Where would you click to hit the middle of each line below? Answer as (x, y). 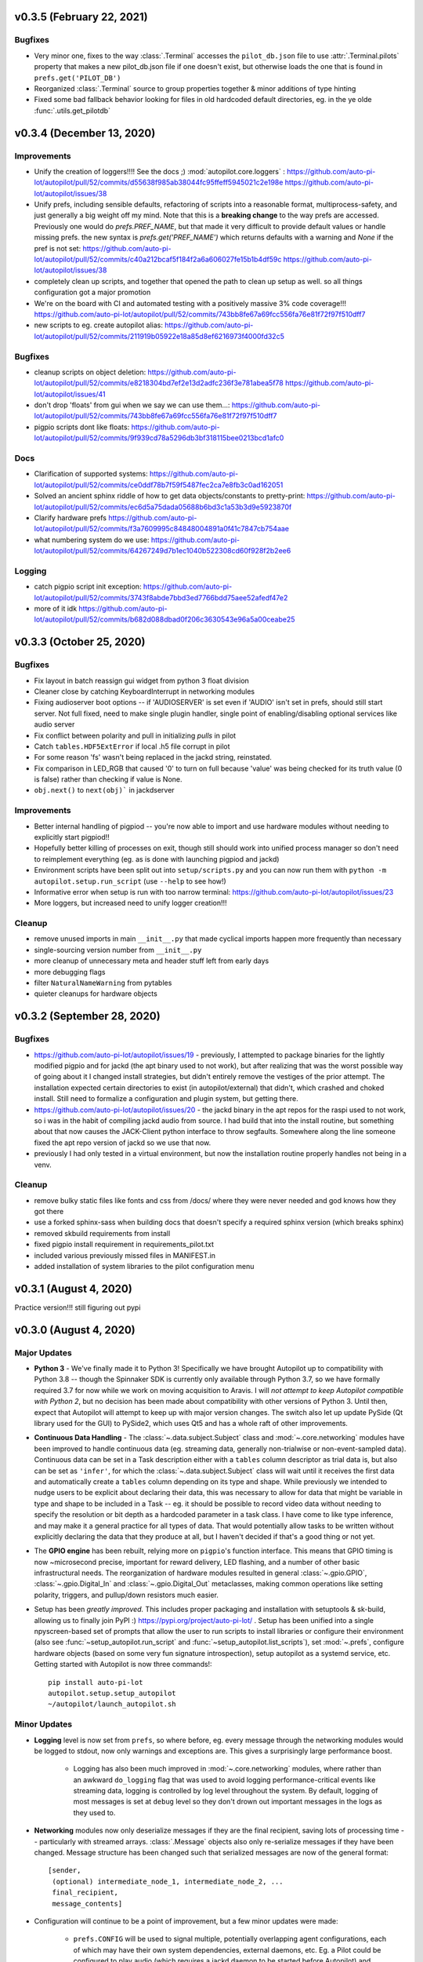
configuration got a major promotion (92, 292)
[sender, (65, 1871)
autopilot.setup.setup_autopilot (112, 1693)
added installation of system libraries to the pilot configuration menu (144, 1266)
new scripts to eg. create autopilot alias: (99, 325)
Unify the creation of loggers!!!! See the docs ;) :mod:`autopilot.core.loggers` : (159, 171)
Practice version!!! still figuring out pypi (78, 1307)
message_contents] (87, 1904)
